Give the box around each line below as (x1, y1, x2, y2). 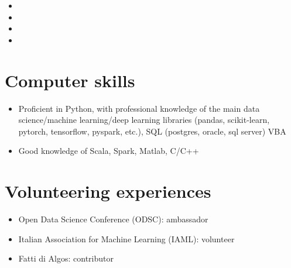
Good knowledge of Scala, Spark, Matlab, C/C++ (18, 145, 199, 157)
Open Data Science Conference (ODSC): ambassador (18, 213, 208, 225)
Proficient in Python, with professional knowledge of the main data (18, 102, 260, 114)
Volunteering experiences (5, 179, 211, 203)
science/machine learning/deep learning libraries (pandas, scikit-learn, (18, 114, 270, 126)
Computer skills (5, 68, 135, 92)
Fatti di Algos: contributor (18, 252, 114, 264)
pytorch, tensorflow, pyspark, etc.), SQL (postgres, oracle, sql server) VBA (18, 125, 286, 137)
